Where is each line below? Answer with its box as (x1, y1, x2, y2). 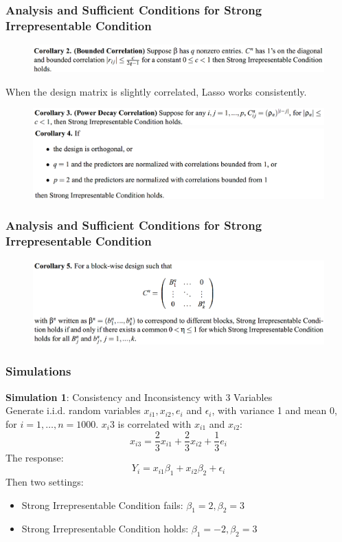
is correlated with (117, 416, 192, 431)
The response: (5, 450, 64, 464)
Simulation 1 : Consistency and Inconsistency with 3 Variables (5, 389, 273, 404)
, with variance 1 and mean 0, (212, 403, 337, 418)
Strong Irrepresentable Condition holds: (21, 521, 189, 536)
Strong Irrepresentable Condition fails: (21, 497, 183, 512)
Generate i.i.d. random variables (5, 403, 141, 418)
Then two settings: (5, 474, 84, 488)
